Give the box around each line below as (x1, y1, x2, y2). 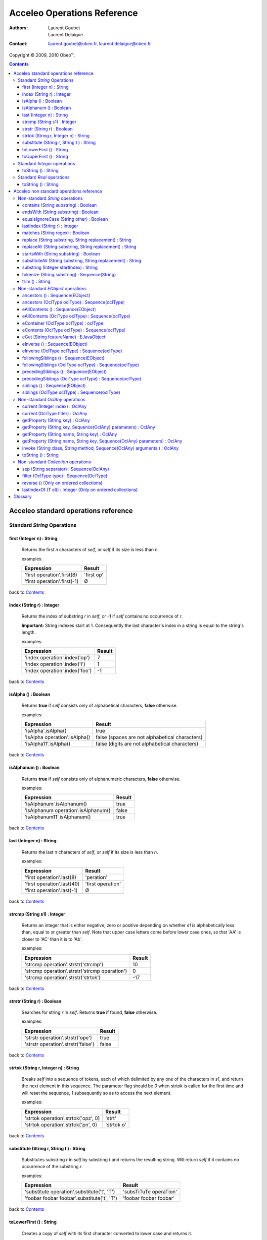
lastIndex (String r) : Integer (22, 223, 79, 229)
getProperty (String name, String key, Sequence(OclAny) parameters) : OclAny (22, 438, 182, 444)
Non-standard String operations (18, 195, 83, 201)
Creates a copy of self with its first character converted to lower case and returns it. (21, 1230, 192, 1236)
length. (21, 629, 36, 635)
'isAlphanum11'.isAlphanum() (24, 813, 91, 820)
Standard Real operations (18, 174, 70, 181)
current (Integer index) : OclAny (22, 403, 87, 409)
